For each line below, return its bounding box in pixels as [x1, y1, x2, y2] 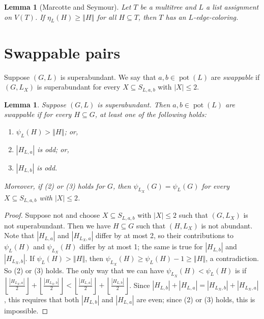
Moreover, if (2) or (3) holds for [4, 180, 105, 191]
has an [165, 11, 186, 22]
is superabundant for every [37, 81, 121, 92]
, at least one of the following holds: [95, 109, 207, 120]
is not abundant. [201, 220, 253, 230]
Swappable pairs [4, 42, 121, 63]
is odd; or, [37, 143, 69, 154]
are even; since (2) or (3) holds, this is [136, 294, 255, 304]
